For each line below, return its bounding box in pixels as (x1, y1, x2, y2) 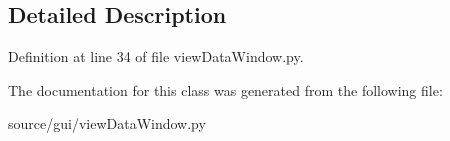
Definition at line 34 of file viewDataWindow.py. (8, 46, 304, 67)
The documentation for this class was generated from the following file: (8, 79, 443, 100)
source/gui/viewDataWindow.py (8, 113, 206, 134)
